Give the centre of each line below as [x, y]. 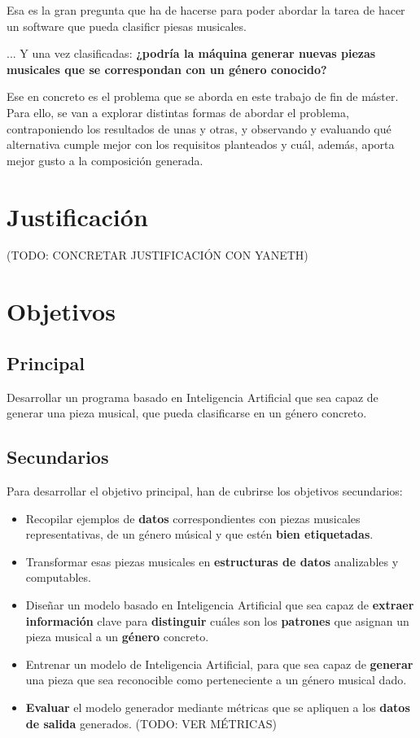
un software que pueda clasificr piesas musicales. [127, 26]
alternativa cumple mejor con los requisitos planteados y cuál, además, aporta [201, 144]
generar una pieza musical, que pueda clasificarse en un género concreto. [187, 413]
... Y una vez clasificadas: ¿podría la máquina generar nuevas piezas [191, 53]
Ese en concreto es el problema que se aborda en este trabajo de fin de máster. [203, 96]
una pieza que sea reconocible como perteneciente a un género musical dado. [216, 680]
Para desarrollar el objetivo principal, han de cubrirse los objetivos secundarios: [205, 491]
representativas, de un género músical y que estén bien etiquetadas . [199, 534]
